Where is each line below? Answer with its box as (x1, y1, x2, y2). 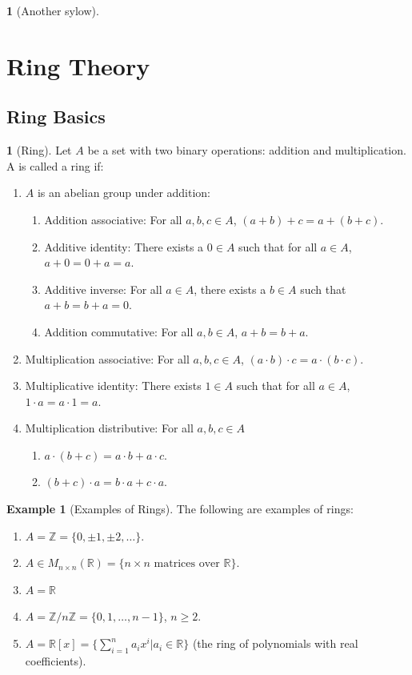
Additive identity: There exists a (44, 238, 204, 255)
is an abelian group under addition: (37, 184, 211, 201)
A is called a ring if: (6, 157, 104, 174)
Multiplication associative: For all (25, 350, 190, 367)
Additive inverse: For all (44, 280, 162, 297)
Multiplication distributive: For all (25, 420, 194, 436)
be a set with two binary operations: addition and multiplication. (87, 142, 406, 159)
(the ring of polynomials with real (192, 635, 358, 652)
